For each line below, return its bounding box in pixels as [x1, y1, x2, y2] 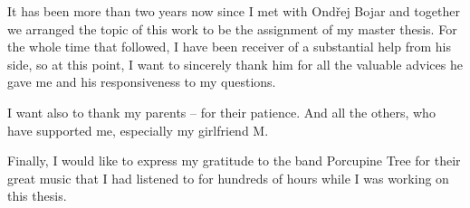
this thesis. [7, 186, 67, 205]
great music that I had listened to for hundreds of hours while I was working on [7, 168, 449, 187]
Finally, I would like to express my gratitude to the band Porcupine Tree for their [7, 151, 461, 170]
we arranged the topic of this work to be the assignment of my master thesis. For [7, 19, 457, 38]
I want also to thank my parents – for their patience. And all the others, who [7, 102, 436, 121]
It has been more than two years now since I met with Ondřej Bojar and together [7, 2, 460, 20]
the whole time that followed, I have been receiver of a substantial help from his [7, 37, 451, 56]
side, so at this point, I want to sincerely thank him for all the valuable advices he [7, 54, 463, 73]
